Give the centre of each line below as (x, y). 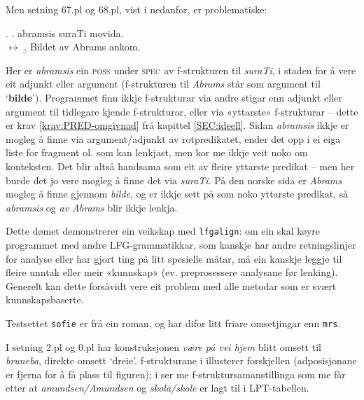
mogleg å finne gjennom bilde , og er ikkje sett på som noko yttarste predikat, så (177, 194)
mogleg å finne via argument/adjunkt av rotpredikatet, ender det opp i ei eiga (173, 138)
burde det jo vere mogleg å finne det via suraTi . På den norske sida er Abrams (174, 180)
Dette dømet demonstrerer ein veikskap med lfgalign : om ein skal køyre (163, 231)
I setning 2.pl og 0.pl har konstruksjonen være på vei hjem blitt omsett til (163, 346)
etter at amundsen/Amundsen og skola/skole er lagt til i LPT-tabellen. (157, 388)
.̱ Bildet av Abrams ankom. (82, 47)
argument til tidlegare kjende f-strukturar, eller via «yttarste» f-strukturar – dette (182, 111)
